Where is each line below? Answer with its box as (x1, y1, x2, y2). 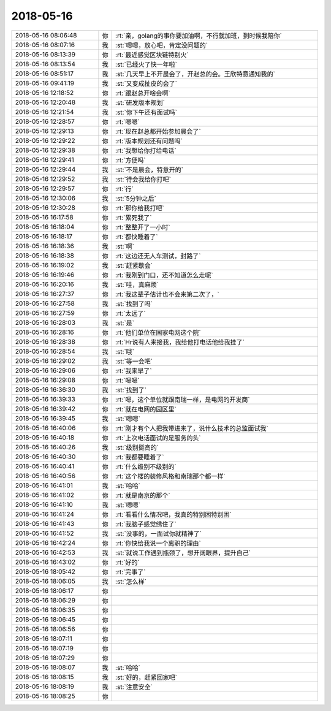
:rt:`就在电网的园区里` (115, 405, 177, 413)
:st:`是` (115, 319, 135, 327)
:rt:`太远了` (115, 309, 146, 317)
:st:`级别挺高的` (115, 443, 159, 452)
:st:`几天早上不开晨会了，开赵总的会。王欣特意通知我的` (115, 69, 276, 78)
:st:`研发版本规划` (115, 98, 165, 107)
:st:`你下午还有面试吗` (115, 108, 178, 116)
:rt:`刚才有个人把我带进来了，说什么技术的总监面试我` (115, 424, 269, 432)
